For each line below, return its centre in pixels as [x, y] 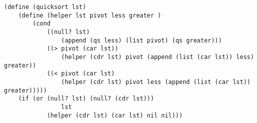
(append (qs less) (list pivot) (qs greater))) [141, 40]
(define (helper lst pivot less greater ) [90, 15]
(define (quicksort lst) [45, 7]
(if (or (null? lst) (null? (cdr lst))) [86, 99]
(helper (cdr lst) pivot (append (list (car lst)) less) [158, 57]
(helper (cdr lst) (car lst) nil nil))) [115, 115]
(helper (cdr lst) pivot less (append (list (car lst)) [156, 82]
